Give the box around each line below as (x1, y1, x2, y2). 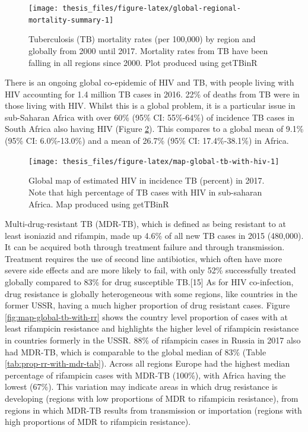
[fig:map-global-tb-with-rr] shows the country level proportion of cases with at (5, 310, 288, 323)
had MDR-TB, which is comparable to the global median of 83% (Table (5, 345, 266, 358)
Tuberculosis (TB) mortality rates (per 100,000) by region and (28, 33, 256, 45)
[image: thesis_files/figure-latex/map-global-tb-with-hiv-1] (28, 157, 280, 166)
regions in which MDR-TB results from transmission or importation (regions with (5, 403, 302, 416)
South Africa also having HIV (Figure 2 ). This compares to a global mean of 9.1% (5, 122, 304, 135)
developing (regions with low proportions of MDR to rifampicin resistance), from (5, 392, 299, 404)
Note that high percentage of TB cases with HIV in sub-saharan (28, 185, 262, 198)
